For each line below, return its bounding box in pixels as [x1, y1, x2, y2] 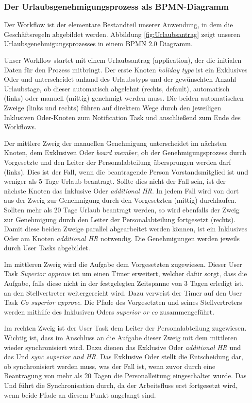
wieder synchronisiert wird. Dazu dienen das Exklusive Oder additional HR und [4, 342, 241, 352]
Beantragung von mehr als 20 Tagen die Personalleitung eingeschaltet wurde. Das [4, 370, 247, 381]
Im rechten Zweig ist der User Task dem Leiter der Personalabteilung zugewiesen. [4, 323, 247, 333]
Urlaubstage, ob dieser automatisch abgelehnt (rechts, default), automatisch [4, 83, 230, 93]
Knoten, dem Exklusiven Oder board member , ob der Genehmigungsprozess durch [4, 147, 247, 158]
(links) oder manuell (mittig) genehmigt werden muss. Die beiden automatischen [4, 93, 244, 103]
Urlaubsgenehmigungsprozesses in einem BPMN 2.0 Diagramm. [4, 38, 193, 49]
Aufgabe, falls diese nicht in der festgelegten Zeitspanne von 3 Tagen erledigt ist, [4, 278, 244, 288]
